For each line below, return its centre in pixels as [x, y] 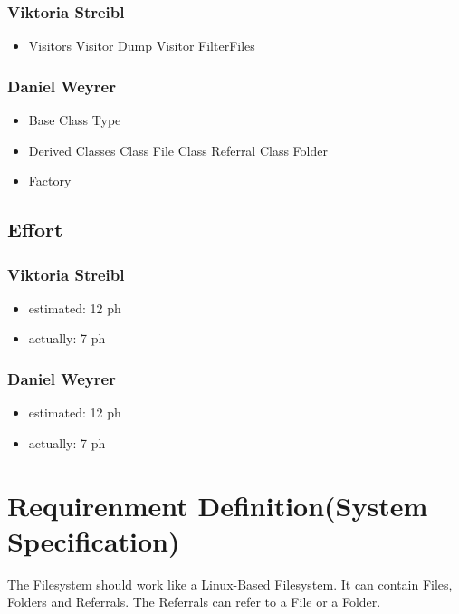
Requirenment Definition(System [218, 505]
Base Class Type [75, 120]
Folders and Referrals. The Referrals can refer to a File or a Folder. [194, 602]
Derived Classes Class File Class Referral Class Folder [178, 150]
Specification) [94, 540]
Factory [50, 181]
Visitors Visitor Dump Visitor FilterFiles [142, 46]
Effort [35, 230]
